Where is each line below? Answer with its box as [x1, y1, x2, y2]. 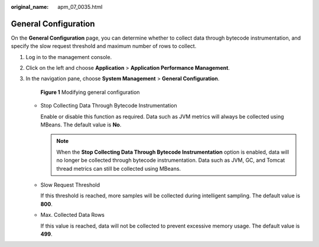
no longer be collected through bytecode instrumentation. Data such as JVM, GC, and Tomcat [56, 157, 285, 164]
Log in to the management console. [25, 53, 112, 60]
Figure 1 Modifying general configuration [40, 89, 140, 96]
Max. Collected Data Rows [40, 212, 105, 219]
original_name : [11, 4, 49, 10]
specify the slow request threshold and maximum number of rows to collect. [11, 43, 197, 50]
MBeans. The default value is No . [40, 121, 122, 128]
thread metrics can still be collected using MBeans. [56, 165, 181, 172]
